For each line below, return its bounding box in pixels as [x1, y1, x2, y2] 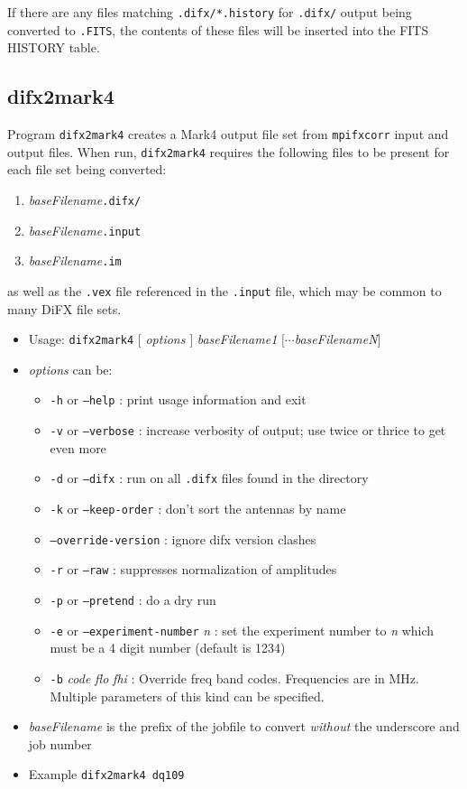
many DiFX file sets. [7, 299, 122, 318]
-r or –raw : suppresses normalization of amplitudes [50, 560, 337, 579]
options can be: [28, 359, 113, 378]
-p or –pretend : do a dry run [50, 590, 216, 609]
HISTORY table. [7, 38, 100, 57]
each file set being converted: [7, 160, 167, 179]
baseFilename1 [197, 330, 278, 348]
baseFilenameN [294, 330, 378, 348]
